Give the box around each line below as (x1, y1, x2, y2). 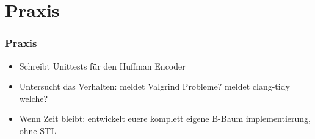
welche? (19, 91, 48, 104)
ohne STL (19, 124, 56, 137)
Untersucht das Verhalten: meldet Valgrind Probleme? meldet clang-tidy (19, 80, 290, 93)
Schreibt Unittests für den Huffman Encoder (19, 59, 186, 72)
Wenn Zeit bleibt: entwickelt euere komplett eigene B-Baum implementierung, (19, 112, 311, 125)
